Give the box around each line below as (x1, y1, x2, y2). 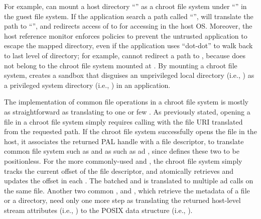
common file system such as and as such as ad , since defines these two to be (4, 146, 239, 156)
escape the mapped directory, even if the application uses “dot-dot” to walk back (4, 40, 253, 51)
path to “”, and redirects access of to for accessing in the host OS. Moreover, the (4, 21, 252, 31)
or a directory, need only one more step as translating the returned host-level (4, 195, 241, 205)
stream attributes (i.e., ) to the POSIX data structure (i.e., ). (4, 204, 193, 215)
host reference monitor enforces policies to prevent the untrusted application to (4, 30, 247, 41)
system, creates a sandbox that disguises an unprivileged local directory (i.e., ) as (4, 70, 254, 80)
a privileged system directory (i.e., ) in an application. (4, 79, 171, 90)
